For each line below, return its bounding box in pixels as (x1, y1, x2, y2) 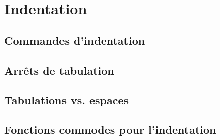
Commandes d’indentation (4, 32, 145, 48)
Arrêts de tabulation (4, 62, 114, 78)
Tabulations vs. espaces (4, 92, 129, 108)
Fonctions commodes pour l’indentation (4, 122, 216, 137)
